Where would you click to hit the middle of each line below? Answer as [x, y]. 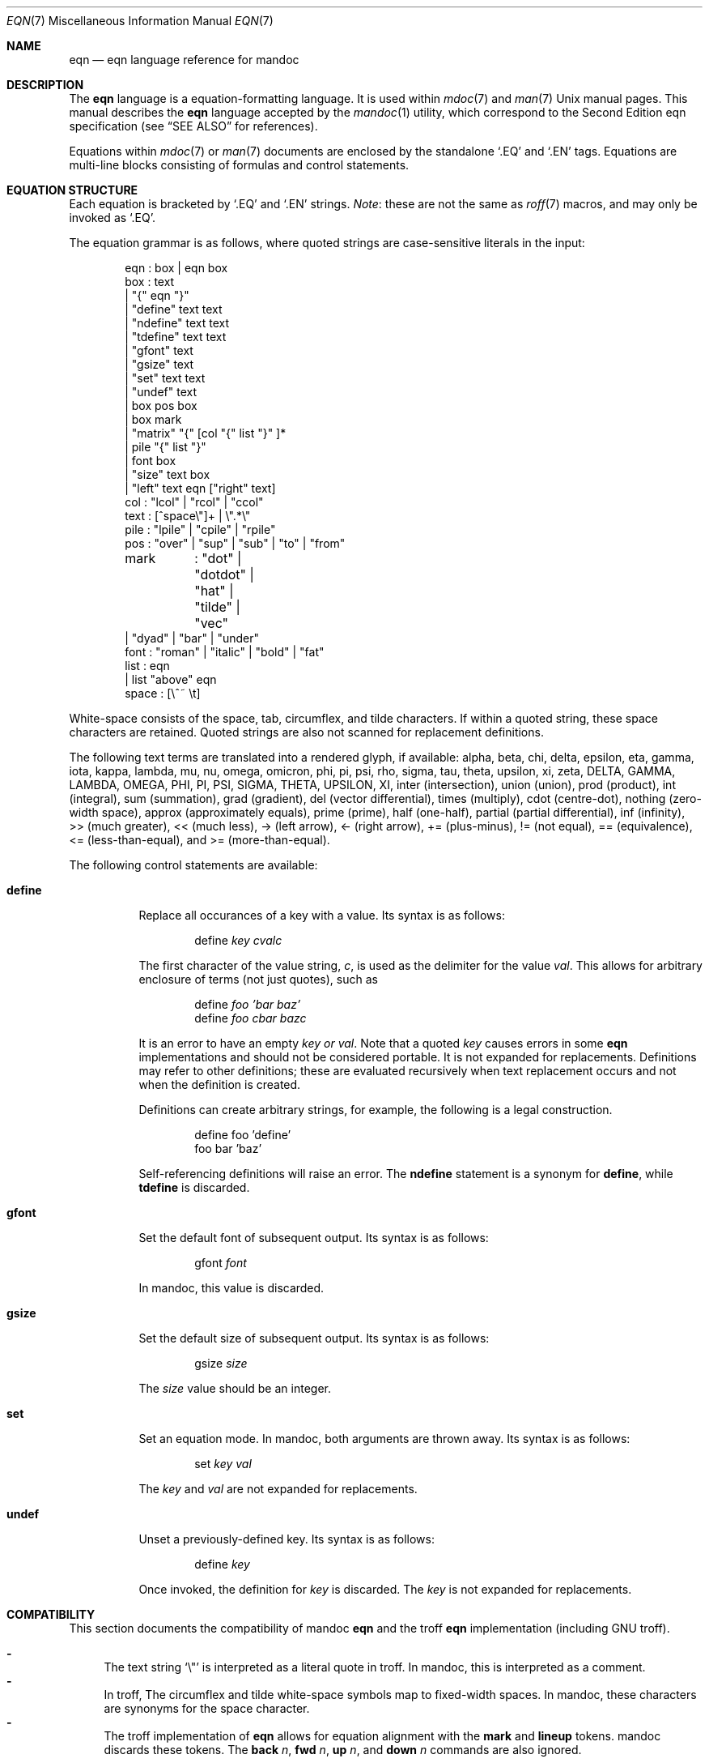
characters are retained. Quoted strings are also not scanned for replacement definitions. [306, 732]
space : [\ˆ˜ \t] [163, 693]
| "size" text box [168, 474]
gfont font [221, 1263]
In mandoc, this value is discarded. [231, 1288]
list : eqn [147, 666]
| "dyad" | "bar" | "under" [192, 638]
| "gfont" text [159, 350]
